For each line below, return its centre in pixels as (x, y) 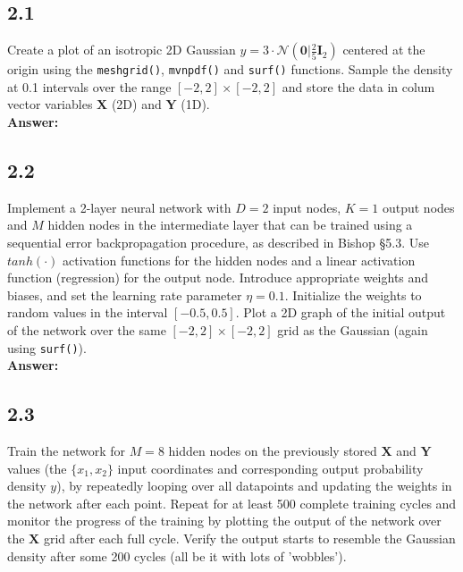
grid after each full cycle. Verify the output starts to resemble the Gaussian (249, 538)
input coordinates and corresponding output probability (270, 468)
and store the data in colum (358, 86)
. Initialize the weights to (353, 294)
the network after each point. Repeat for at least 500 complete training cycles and (232, 503)
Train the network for (66, 451)
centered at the (384, 50)
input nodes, (307, 207)
